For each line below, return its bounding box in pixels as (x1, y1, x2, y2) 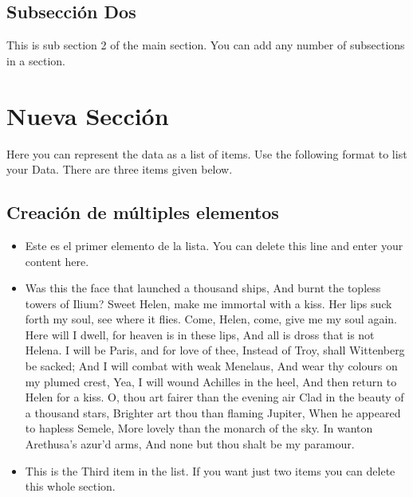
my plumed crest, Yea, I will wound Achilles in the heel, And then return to (25, 373, 397, 389)
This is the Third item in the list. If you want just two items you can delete (25, 462, 395, 479)
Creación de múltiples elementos (6, 200, 279, 225)
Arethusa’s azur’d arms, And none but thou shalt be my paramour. (25, 436, 355, 452)
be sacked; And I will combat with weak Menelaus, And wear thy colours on (25, 358, 398, 374)
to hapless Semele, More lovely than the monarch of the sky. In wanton (25, 420, 373, 436)
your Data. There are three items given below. (6, 161, 233, 178)
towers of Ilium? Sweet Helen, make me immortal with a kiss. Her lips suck (25, 295, 392, 311)
